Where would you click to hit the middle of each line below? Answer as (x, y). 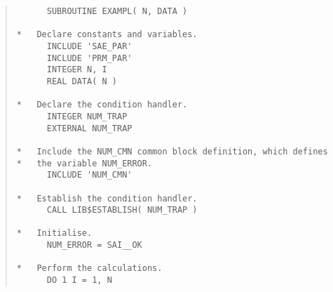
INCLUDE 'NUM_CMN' (89, 175)
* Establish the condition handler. (107, 198)
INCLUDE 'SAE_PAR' (89, 46)
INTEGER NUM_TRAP (87, 116)
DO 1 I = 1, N (79, 280)
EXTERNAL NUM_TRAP (89, 128)
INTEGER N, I (77, 70)
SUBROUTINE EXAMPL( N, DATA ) (117, 11)
